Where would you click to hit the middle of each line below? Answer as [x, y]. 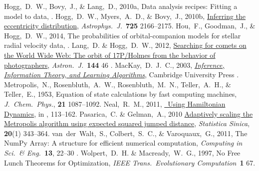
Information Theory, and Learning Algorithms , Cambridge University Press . [122, 75]
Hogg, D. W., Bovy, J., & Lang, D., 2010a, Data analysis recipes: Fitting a [121, 6]
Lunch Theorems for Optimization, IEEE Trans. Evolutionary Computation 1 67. [130, 162]
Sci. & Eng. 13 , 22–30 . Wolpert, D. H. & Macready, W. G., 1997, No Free [122, 152]
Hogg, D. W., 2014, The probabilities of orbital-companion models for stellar [123, 35]
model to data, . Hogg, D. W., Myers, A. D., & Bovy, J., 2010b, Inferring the [125, 16]
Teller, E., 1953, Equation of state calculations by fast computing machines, [121, 94]
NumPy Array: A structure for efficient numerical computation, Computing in [123, 143]
